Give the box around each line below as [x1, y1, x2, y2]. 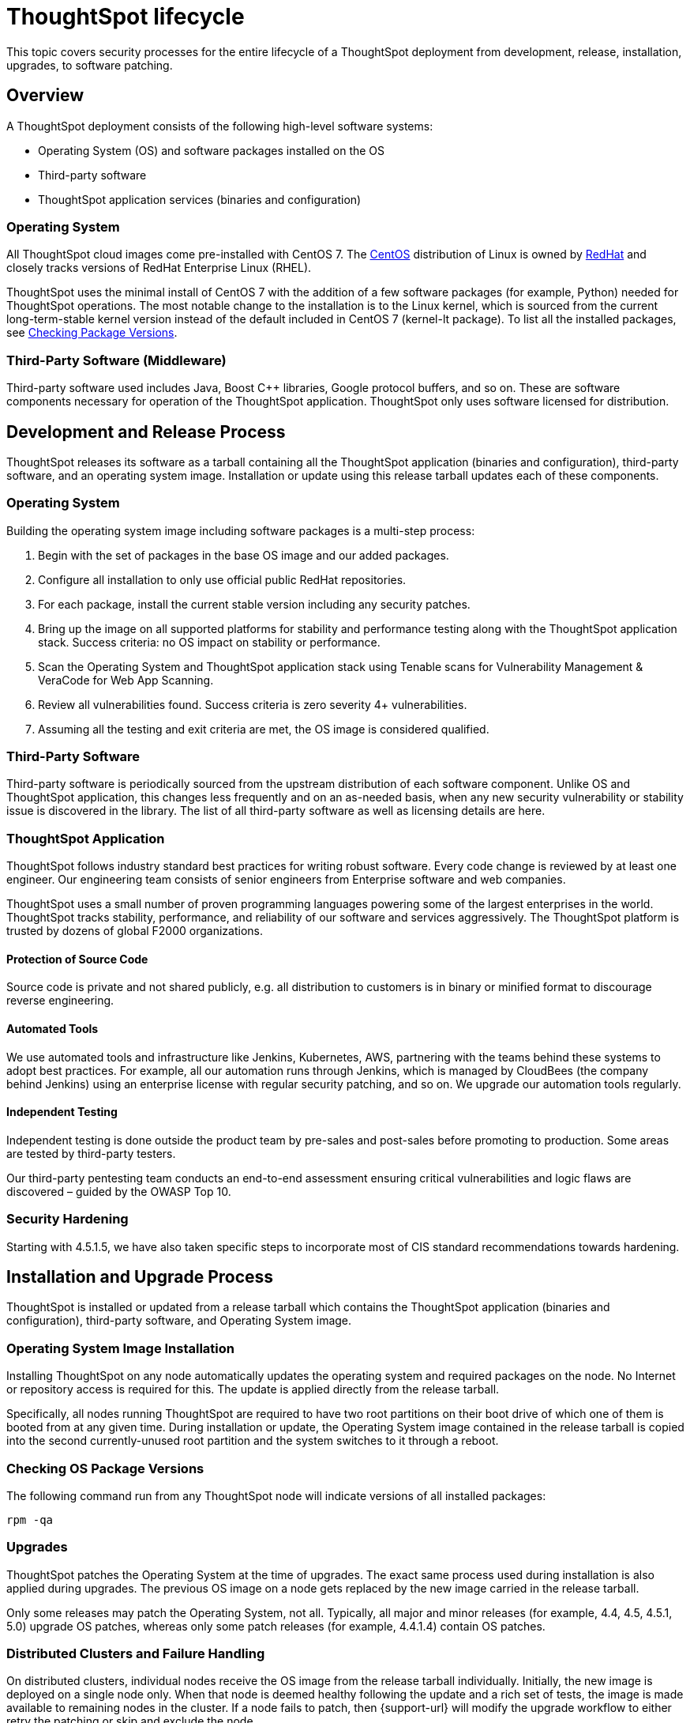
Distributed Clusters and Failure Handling [6, 1646, 265, 1662]
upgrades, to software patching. [6, 58, 173, 72]
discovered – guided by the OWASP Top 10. [6, 1184, 231, 1198]
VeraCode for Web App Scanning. [38, 673, 214, 687]
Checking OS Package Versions [6, 1460, 204, 1476]
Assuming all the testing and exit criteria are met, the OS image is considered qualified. [38, 722, 489, 736]
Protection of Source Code [6, 952, 148, 966]
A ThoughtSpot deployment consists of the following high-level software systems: [6, 119, 433, 133]
